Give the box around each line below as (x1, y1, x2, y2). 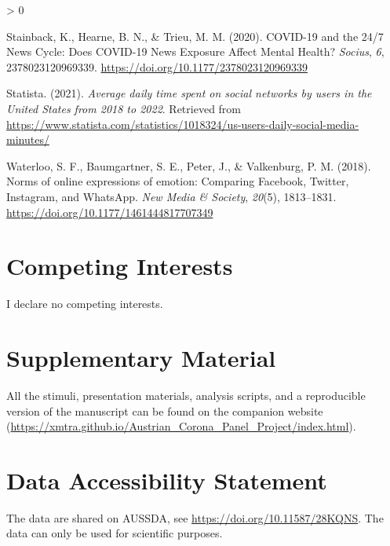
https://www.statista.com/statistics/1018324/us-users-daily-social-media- (6, 115, 359, 132)
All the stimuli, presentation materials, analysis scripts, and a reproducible (6, 387, 366, 403)
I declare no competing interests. (6, 295, 163, 312)
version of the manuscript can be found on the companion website (6, 402, 323, 419)
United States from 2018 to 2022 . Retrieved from (6, 100, 242, 116)
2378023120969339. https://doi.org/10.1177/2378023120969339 (6, 58, 308, 75)
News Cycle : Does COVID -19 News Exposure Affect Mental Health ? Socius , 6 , (6, 43, 385, 60)
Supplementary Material (6, 342, 276, 374)
